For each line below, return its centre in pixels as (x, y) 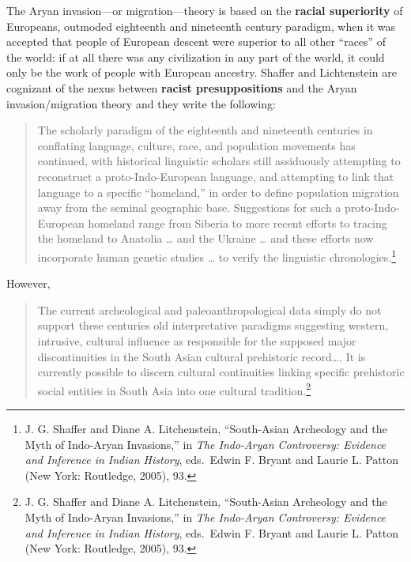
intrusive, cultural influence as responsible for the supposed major (197, 340)
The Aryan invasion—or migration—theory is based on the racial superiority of (205, 10)
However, (28, 283)
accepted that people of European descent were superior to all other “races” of (196, 41)
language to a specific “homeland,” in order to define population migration (218, 192)
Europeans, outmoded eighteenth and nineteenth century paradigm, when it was (201, 26)
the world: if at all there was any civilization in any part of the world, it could (196, 57)
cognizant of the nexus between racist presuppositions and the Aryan (182, 87)
